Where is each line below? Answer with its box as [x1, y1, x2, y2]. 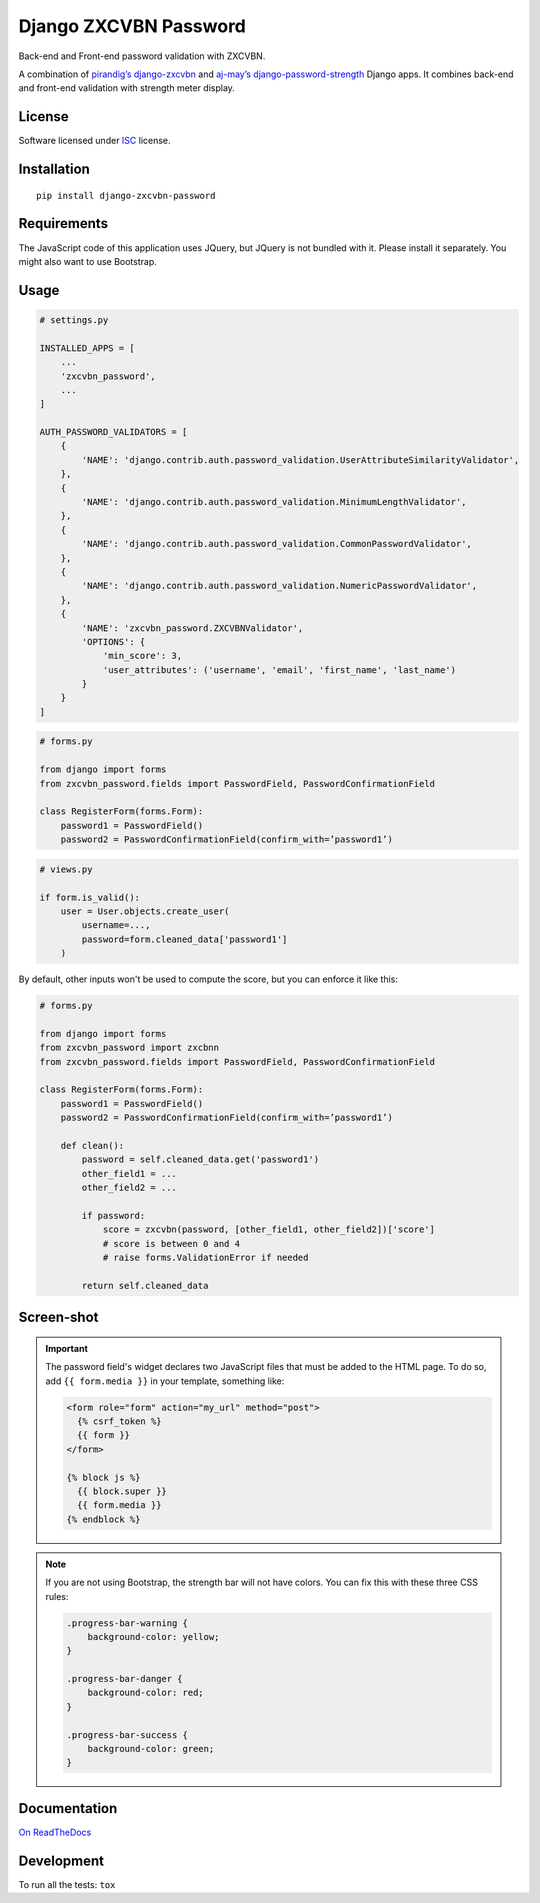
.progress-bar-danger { [66, 1673, 184, 1685]
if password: [81, 1210, 146, 1221]
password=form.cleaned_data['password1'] [81, 933, 288, 945]
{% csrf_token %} [76, 1416, 162, 1427]
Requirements [18, 215, 109, 232]
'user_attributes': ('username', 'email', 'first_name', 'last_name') [102, 664, 457, 675]
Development [18, 1852, 105, 1869]
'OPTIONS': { [81, 636, 146, 647]
